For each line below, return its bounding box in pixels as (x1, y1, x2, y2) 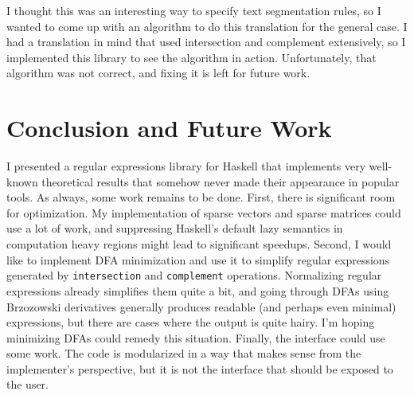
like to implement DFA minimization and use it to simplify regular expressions (6, 251, 390, 268)
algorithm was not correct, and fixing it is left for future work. (6, 65, 310, 81)
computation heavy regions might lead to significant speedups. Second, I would (6, 236, 392, 252)
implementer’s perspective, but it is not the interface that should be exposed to (6, 360, 393, 377)
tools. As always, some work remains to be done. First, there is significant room (6, 189, 396, 205)
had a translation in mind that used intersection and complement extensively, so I (6, 33, 406, 50)
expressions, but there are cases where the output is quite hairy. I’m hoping (6, 314, 375, 330)
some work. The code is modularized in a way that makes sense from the (6, 345, 361, 362)
